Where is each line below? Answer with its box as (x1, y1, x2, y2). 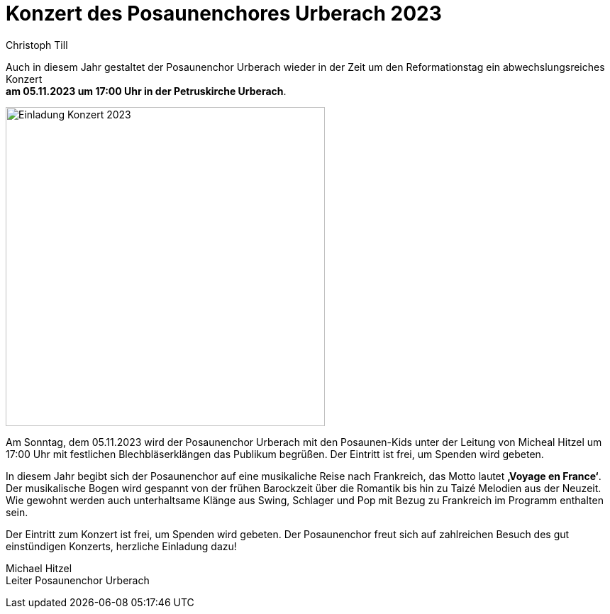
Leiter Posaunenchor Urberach (6, 574, 150, 586)
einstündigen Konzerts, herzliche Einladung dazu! (6, 540, 237, 552)
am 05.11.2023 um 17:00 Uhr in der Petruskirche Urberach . (6, 84, 287, 97)
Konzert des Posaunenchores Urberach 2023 (6, 1, 442, 26)
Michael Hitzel (6, 562, 72, 574)
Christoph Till (6, 38, 68, 51)
